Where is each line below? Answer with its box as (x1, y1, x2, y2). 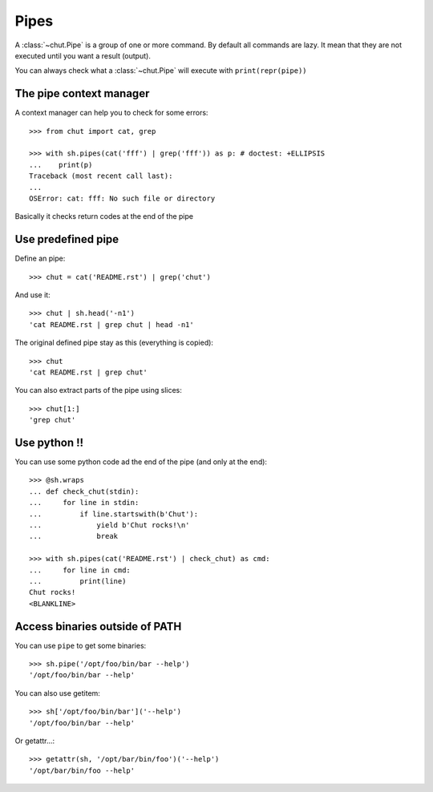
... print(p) (29, 160, 93, 169)
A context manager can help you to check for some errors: (14, 108, 208, 118)
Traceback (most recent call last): (29, 172, 173, 180)
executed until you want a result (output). (14, 51, 152, 60)
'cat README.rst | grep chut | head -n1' (29, 320, 194, 329)
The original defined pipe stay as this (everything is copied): (14, 337, 214, 348)
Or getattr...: (14, 736, 55, 746)
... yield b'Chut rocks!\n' (29, 521, 190, 530)
